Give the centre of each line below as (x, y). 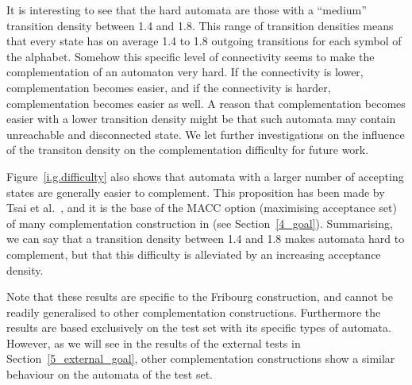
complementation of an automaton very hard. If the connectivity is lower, (185, 72)
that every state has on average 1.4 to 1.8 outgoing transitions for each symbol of (204, 41)
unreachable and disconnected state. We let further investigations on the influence (206, 134)
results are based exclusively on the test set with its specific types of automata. (199, 327)
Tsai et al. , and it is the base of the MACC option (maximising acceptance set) (202, 208)
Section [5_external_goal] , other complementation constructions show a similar (201, 358)
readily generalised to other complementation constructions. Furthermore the (194, 312)
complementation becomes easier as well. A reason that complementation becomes (206, 103)
